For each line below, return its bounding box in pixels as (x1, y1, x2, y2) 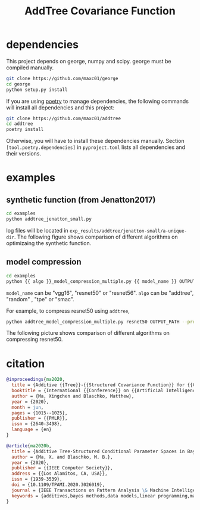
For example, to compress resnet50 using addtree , (6, 307, 130, 314)
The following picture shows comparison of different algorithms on (6, 329, 170, 337)
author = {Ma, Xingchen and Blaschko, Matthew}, (11, 393, 135, 399)
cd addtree (6, 121, 33, 127)
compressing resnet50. (6, 336, 63, 343)
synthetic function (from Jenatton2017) (6, 194, 156, 204)
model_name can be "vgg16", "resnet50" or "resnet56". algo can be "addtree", (6, 289, 194, 297)
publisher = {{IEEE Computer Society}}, (11, 465, 113, 471)
